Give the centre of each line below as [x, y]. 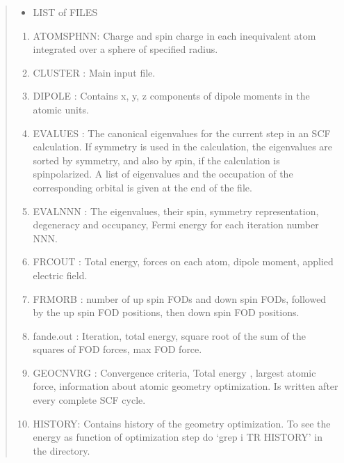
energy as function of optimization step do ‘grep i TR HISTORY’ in [178, 437]
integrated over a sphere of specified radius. [125, 49]
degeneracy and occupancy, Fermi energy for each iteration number [176, 225]
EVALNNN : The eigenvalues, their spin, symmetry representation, [176, 211]
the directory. [62, 450]
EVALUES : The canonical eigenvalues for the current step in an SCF [182, 133]
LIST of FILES [65, 12]
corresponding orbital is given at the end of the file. [142, 187]
